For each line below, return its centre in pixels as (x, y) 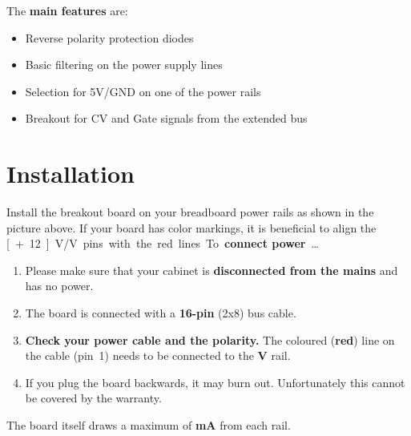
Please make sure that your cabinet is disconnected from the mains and (212, 270)
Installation (71, 174)
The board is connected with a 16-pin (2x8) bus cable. (161, 313)
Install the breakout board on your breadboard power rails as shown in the (190, 212)
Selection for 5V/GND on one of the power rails (143, 91)
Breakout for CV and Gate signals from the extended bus (166, 118)
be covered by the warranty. (93, 398)
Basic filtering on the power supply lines (124, 65)
